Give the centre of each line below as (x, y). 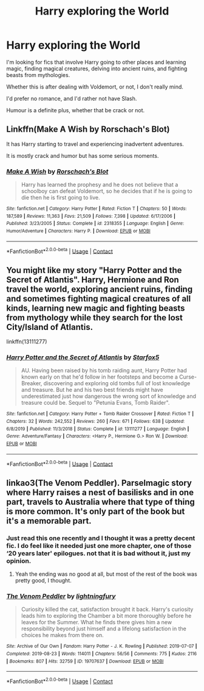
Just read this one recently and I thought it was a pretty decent (101, 538)
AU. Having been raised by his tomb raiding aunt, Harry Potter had (104, 371)
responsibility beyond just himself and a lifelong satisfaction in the (104, 629)
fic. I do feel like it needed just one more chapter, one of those (99, 545)
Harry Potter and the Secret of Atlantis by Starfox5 (83, 357)
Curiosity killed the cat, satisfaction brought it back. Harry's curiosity (107, 609)
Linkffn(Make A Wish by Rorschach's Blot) (88, 130)
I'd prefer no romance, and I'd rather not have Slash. (72, 98)
